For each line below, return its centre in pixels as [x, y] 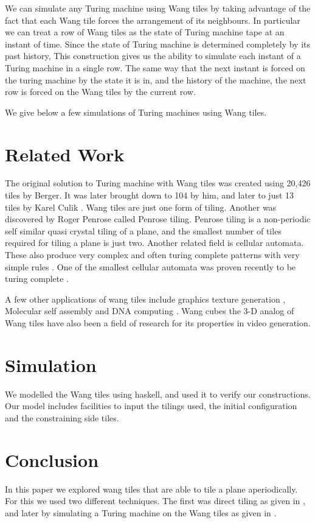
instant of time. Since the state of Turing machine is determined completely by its [158, 44]
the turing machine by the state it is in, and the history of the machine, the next [156, 79]
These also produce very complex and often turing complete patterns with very [152, 255]
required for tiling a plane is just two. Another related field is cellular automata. [154, 243]
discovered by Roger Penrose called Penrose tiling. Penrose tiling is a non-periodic [158, 219]
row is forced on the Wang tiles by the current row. [100, 92]
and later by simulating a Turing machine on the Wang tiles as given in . [141, 512]
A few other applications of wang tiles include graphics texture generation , [145, 299]
